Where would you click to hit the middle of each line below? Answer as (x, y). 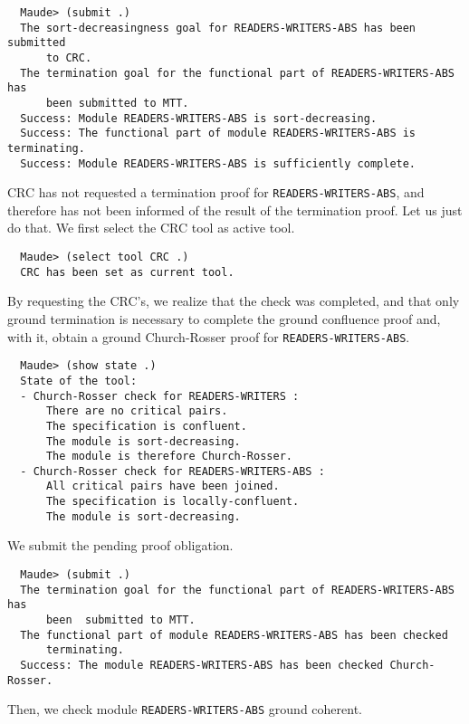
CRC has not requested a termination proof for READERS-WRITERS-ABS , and (216, 192)
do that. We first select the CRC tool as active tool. (151, 228)
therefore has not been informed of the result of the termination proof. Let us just (235, 210)
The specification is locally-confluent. (172, 502)
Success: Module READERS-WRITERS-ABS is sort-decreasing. (199, 118)
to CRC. (69, 57)
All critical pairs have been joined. (163, 486)
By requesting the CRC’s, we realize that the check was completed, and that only (234, 301)
